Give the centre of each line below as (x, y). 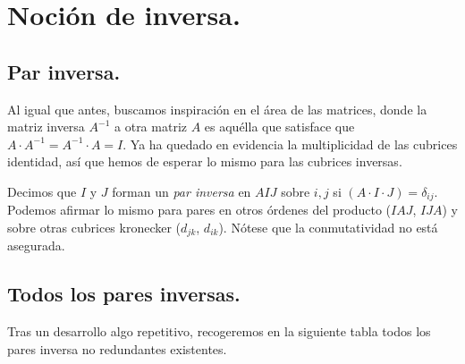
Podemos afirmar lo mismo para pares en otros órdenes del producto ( (199, 210)
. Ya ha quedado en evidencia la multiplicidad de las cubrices (290, 144)
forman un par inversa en (182, 191)
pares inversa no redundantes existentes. (117, 348)
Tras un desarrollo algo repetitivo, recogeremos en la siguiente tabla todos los (219, 331)
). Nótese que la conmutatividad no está (328, 227)
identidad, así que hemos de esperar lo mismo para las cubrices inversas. (205, 161)
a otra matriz (151, 127)
